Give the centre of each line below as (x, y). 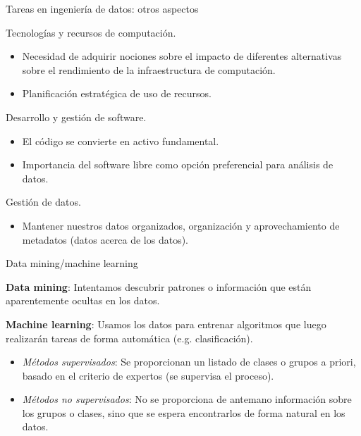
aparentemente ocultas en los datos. (83, 300)
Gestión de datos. (43, 202)
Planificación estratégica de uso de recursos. (117, 93)
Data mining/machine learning (72, 263)
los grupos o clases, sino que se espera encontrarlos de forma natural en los (184, 412)
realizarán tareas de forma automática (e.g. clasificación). (129, 338)
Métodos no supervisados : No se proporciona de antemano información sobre (187, 399)
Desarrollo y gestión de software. (76, 117)
